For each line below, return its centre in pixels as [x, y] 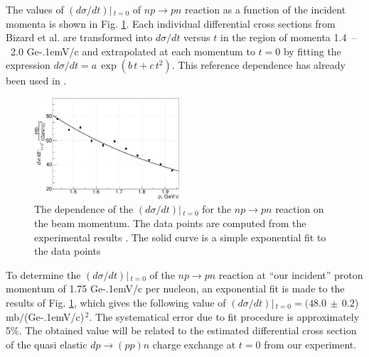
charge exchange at [194, 344]
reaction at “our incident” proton [291, 274]
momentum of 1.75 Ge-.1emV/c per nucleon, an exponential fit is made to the [175, 289]
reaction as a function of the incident [266, 9]
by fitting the [312, 51]
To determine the [43, 274]
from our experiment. [310, 344]
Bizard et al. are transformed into [79, 37]
